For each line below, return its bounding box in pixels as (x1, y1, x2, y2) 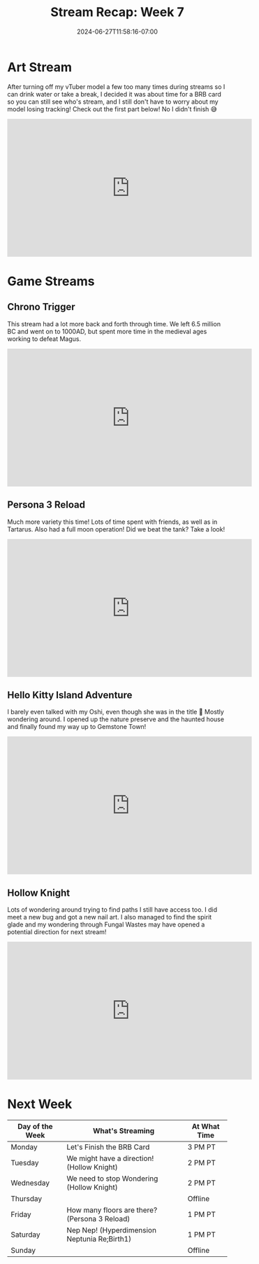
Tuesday (10, 1158, 39, 1168)
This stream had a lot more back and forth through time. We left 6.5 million (7, 319, 221, 328)
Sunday (10, 1246, 36, 1256)
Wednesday (10, 1178, 50, 1188)
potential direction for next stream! (7, 928, 107, 936)
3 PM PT (187, 1142, 216, 1152)
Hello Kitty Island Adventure (7, 689, 133, 701)
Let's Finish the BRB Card (66, 1142, 150, 1152)
